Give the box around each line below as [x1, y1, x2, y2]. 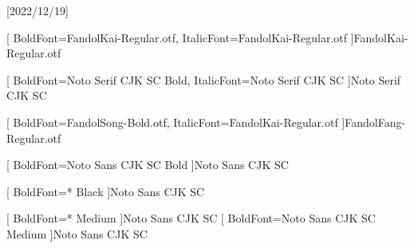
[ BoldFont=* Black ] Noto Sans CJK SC [6, 183, 205, 199]
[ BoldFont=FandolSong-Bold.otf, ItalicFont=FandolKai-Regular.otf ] [6, 113, 345, 130]
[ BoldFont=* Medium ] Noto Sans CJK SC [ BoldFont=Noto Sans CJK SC [6, 210, 376, 226]
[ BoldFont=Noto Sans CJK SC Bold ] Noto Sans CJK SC [6, 156, 289, 173]
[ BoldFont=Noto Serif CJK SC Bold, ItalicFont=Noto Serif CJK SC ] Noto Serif [6, 71, 401, 88]
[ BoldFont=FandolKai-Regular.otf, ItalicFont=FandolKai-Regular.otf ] [6, 29, 354, 45]
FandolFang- [345, 113, 406, 130]
